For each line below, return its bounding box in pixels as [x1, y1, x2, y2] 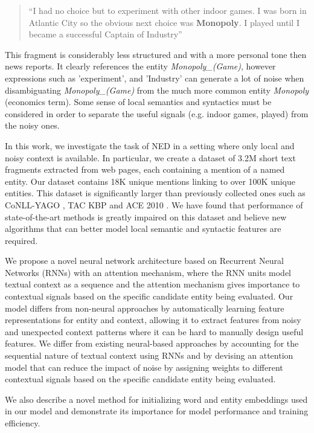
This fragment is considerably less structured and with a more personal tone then [5, 48, 307, 60]
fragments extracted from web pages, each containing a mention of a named [5, 163, 285, 176]
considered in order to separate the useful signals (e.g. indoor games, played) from [5, 107, 309, 120]
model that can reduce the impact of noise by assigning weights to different [5, 361, 283, 373]
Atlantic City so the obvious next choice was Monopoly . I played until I [28, 16, 300, 28]
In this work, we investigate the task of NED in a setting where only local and [5, 139, 295, 152]
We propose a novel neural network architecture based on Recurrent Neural [5, 254, 284, 267]
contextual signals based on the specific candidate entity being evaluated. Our [5, 290, 293, 303]
